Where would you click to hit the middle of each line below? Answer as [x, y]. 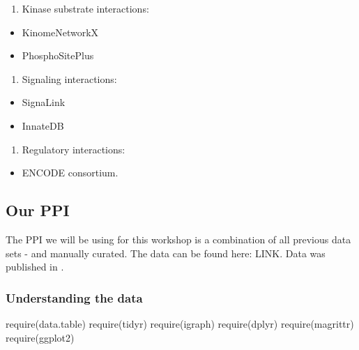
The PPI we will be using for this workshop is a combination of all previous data [178, 239]
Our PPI [38, 210]
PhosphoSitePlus [58, 55]
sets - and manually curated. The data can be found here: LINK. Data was [166, 253]
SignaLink [44, 102]
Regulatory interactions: [74, 149]
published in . [35, 267]
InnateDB [43, 125]
